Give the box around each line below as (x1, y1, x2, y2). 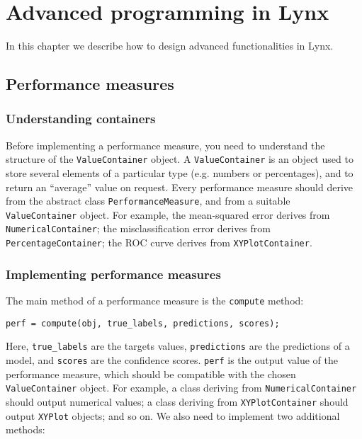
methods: (6, 422, 45, 437)
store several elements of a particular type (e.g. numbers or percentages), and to (6, 165, 353, 180)
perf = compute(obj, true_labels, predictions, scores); (6, 318, 280, 329)
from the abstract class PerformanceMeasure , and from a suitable (6, 193, 290, 208)
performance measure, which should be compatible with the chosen (6, 366, 296, 381)
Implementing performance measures (6, 265, 221, 283)
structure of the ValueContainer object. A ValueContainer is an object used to (6, 152, 353, 166)
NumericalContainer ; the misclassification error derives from (6, 221, 271, 236)
